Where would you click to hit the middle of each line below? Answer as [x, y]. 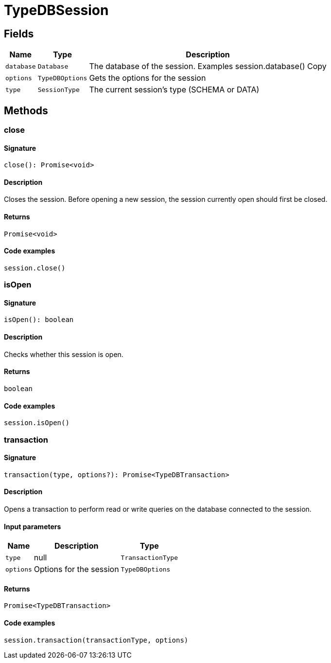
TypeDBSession [56, 10]
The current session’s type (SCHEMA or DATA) [174, 90]
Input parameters [33, 526]
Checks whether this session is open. [64, 354]
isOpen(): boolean [39, 320]
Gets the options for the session [148, 78]
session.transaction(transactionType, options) [96, 640]
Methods [26, 110]
